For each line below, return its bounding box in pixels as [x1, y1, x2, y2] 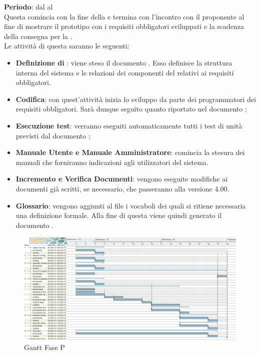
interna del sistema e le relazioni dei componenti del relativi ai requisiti [15, 67, 234, 77]
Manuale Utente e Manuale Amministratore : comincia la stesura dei [15, 147, 245, 157]
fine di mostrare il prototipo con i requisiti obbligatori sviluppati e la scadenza [4, 21, 244, 31]
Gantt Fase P [24, 342, 65, 352]
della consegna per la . [4, 30, 72, 41]
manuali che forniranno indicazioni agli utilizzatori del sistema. [15, 156, 208, 167]
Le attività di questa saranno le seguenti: [4, 40, 129, 51]
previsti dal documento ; [15, 130, 90, 140]
